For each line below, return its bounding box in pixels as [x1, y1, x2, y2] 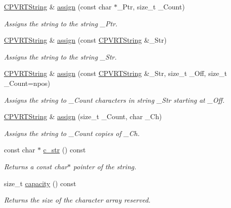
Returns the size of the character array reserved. [4, 195, 151, 205]
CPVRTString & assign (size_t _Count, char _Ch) [4, 111, 162, 122]
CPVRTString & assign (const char [4, 1, 112, 11]
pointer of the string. [73, 161, 137, 171]
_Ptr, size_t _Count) [117, 1, 185, 11]
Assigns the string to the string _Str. [4, 51, 117, 62]
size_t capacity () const [4, 178, 77, 188]
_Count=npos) [4, 77, 51, 88]
